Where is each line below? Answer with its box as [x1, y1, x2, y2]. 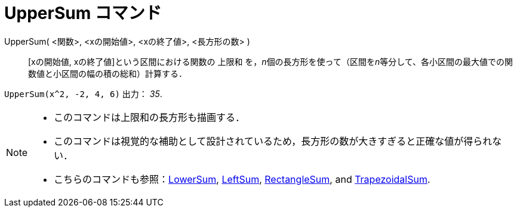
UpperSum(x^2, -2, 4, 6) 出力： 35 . [4, 88, 162, 99]
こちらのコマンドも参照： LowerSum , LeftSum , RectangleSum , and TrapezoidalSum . [54, 173, 430, 185]
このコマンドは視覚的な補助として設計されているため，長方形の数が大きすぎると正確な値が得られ [54, 135, 493, 147]
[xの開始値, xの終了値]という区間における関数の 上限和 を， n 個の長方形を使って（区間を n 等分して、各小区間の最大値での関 [28, 56, 513, 67]
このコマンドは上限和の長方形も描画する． [54, 111, 245, 123]
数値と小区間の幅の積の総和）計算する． [28, 68, 187, 79]
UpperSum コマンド [4, 3, 162, 23]
